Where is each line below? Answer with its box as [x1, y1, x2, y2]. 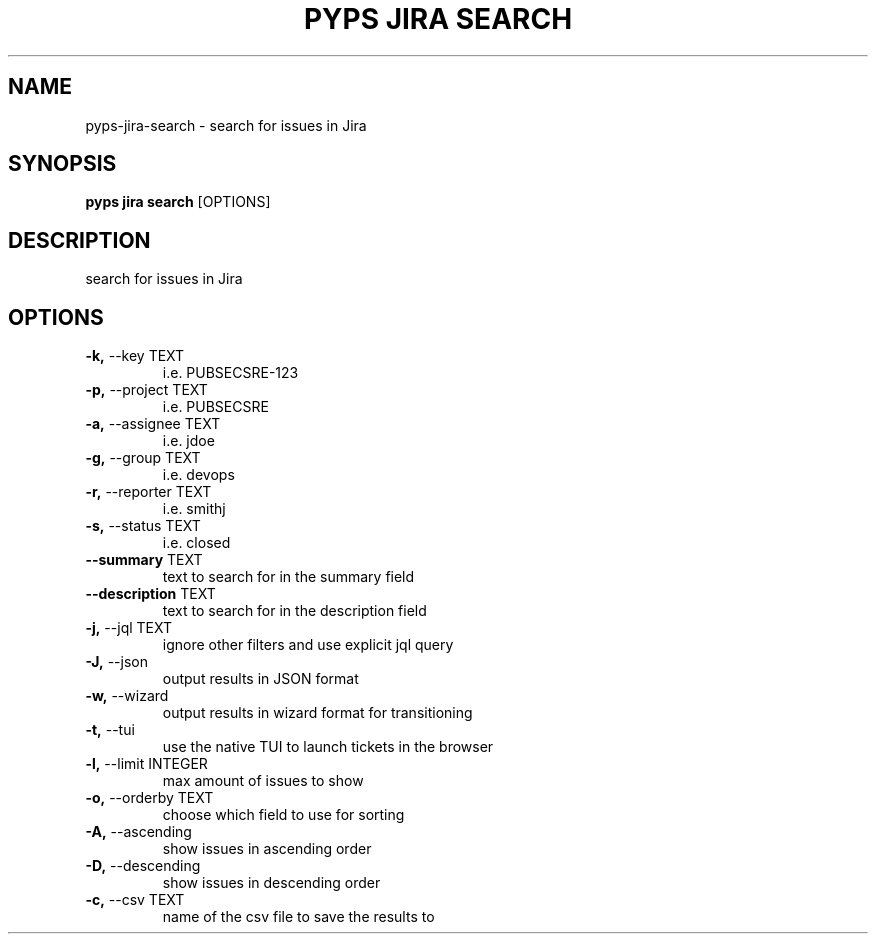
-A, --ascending [85, 823, 192, 841]
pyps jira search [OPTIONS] [85, 193, 271, 211]
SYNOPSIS [8, 151, 117, 177]
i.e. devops [162, 466, 235, 484]
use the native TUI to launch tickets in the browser [162, 738, 494, 756]
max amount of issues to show [162, 772, 364, 790]
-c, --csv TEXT [85, 891, 185, 909]
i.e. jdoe [162, 432, 215, 450]
